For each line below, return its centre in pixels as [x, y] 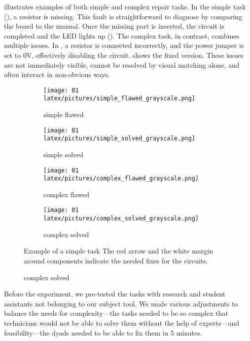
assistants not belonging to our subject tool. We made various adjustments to [121, 303]
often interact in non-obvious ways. [57, 74]
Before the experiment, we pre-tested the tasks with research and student [115, 294]
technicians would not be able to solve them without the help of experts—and [122, 322]
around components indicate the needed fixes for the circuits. [116, 260]
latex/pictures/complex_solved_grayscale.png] [121, 219]
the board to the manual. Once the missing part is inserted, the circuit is [114, 26]
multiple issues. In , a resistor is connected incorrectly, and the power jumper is [124, 45]
